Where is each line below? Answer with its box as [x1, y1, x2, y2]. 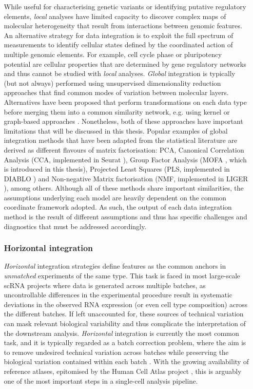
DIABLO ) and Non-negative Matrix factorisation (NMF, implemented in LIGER [4, 173, 248, 183]
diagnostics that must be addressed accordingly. [4, 221, 147, 231]
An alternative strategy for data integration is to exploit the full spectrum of [4, 30, 234, 40]
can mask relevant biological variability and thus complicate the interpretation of [4, 318, 246, 329]
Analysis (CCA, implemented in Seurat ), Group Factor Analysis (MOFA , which [4, 154, 247, 164]
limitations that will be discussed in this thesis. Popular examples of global [4, 125, 228, 136]
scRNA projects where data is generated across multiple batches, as [4, 280, 206, 290]
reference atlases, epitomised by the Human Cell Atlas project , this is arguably [4, 366, 242, 376]
